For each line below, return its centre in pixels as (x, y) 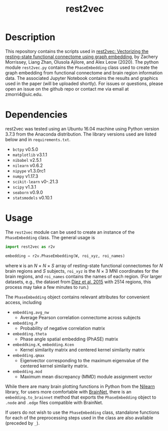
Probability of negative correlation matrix (63, 328)
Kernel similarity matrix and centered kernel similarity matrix (82, 350)
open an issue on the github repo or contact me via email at (67, 89)
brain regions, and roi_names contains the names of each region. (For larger (84, 276)
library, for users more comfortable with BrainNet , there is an (68, 392)
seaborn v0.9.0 (27, 192)
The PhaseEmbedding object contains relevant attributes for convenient (77, 297)
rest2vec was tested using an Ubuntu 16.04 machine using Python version (82, 128)
